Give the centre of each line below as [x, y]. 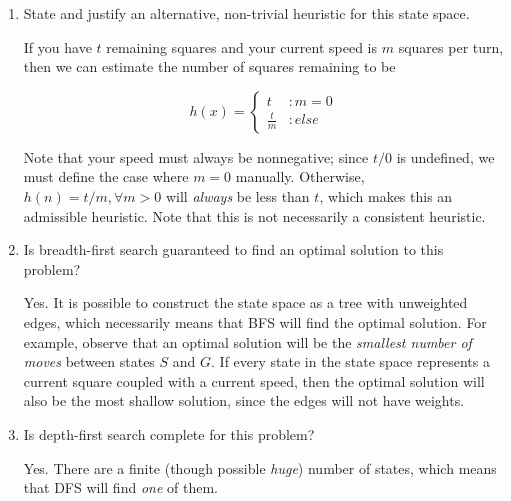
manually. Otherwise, [300, 176]
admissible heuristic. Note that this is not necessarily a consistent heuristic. [254, 215]
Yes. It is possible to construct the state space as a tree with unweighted [245, 302]
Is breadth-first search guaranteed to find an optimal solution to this [233, 249]
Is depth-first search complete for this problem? [169, 433]
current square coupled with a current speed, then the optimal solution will [254, 380]
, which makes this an [386, 195]
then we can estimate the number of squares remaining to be [209, 66]
